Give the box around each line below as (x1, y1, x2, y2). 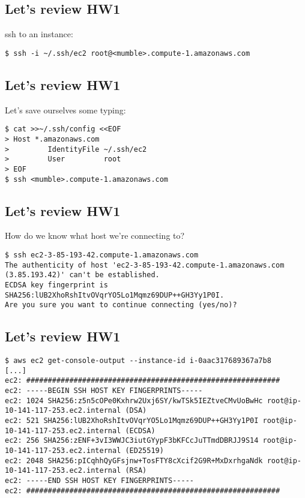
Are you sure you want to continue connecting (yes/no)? (5, 301, 237, 310)
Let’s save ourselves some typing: (5, 103, 126, 116)
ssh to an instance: (5, 28, 73, 40)
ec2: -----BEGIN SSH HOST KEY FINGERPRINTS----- (5, 386, 203, 395)
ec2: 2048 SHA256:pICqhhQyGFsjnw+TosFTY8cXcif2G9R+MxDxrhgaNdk (5, 456, 263, 465)
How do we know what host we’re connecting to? (5, 229, 185, 242)
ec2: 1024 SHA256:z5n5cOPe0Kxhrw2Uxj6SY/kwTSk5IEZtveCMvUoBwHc (5, 396, 263, 405)
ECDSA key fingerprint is (5, 280, 108, 289)
